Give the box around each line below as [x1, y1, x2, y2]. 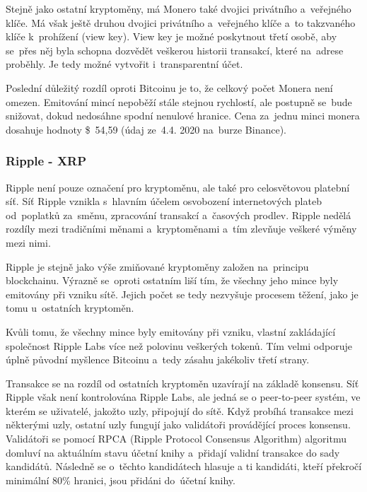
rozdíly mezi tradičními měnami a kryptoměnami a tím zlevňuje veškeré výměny [6, 221, 357, 236]
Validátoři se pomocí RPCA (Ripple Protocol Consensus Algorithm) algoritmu [6, 431, 346, 446]
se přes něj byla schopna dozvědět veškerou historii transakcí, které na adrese [6, 42, 344, 57]
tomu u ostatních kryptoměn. [6, 300, 134, 315]
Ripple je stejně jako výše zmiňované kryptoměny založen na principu [6, 259, 309, 274]
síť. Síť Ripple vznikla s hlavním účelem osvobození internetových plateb [6, 194, 322, 209]
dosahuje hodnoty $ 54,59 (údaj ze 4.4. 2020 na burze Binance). [6, 122, 287, 136]
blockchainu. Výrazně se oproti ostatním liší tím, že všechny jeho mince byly [6, 273, 339, 288]
